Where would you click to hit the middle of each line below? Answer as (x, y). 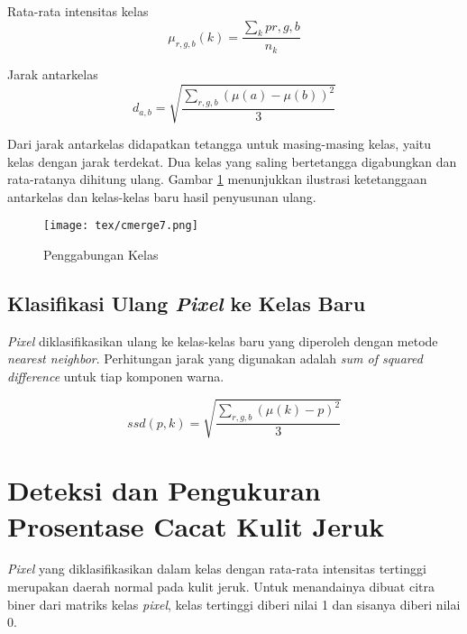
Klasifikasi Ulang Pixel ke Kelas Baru (187, 303)
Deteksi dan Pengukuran (164, 490)
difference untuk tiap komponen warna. (116, 377)
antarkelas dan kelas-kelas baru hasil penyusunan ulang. (162, 196)
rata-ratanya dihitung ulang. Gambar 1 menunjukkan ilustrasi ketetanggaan (217, 179)
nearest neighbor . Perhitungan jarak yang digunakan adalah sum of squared (215, 358)
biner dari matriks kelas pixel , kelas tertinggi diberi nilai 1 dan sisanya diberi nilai (234, 604)
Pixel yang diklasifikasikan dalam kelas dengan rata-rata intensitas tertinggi (217, 569)
